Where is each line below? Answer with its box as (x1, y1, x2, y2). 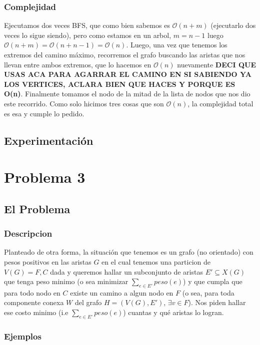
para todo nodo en (4, 287, 60, 298)
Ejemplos (4, 330, 41, 342)
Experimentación (4, 132, 93, 148)
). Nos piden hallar (188, 297, 246, 308)
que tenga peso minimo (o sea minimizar (4, 276, 128, 287)
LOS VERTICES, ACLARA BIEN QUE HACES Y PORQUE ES (4, 78, 235, 89)
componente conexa (4, 297, 64, 308)
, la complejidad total (187, 98, 253, 108)
